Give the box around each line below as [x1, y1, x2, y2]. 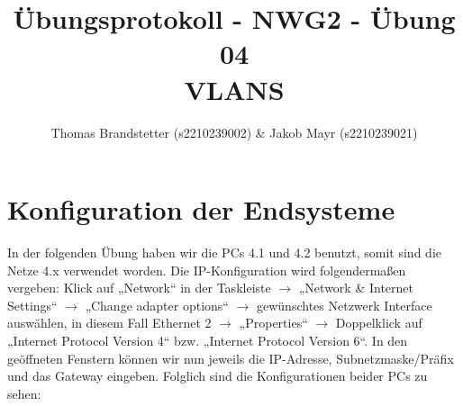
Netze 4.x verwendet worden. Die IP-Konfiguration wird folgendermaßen [7, 260, 406, 279]
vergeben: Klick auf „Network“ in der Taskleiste [7, 278, 271, 297]
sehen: [7, 383, 41, 402]
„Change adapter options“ [85, 295, 229, 314]
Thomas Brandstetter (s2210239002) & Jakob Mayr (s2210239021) [50, 122, 418, 141]
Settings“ [7, 295, 58, 314]
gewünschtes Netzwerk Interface [257, 295, 432, 314]
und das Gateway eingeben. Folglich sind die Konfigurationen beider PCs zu [7, 366, 428, 385]
